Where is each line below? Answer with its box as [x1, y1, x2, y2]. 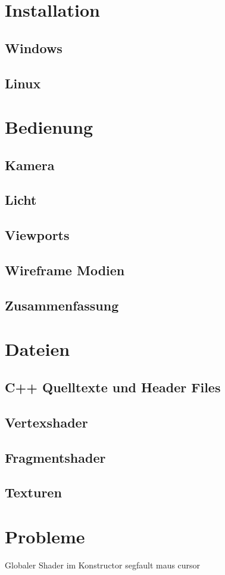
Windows [5, 38, 62, 57]
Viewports [5, 226, 70, 244]
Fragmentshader [5, 448, 106, 466]
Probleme [5, 524, 85, 548]
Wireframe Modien [5, 261, 125, 279]
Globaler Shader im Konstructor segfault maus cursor [5, 558, 201, 571]
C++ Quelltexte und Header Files [5, 377, 221, 396]
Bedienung [5, 115, 93, 139]
